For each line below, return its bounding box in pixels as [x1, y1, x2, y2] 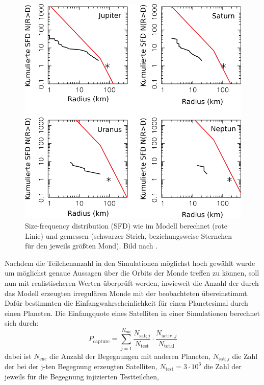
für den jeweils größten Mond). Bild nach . [25, 240, 158, 251]
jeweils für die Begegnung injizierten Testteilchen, [5, 371, 159, 381]
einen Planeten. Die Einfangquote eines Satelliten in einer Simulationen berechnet [5, 307, 260, 318]
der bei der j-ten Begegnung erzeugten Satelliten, [5, 360, 157, 371]
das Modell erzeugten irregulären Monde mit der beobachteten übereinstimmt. [5, 287, 249, 298]
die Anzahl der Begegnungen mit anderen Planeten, [49, 350, 210, 361]
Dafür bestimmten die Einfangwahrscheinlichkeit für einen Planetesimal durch [5, 298, 248, 308]
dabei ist [5, 350, 32, 361]
